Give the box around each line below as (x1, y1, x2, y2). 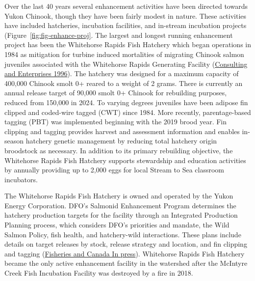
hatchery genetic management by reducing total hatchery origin (25, 136, 217, 146)
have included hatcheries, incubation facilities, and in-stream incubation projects (4, 20, 247, 30)
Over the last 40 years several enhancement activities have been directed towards (4, 1, 248, 11)
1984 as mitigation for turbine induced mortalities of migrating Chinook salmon (4, 49, 244, 59)
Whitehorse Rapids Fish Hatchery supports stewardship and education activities (4, 155, 246, 165)
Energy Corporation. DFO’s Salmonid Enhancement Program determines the (4, 200, 236, 210)
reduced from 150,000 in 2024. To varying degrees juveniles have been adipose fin (4, 97, 248, 107)
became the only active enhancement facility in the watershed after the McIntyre (4, 258, 248, 268)
